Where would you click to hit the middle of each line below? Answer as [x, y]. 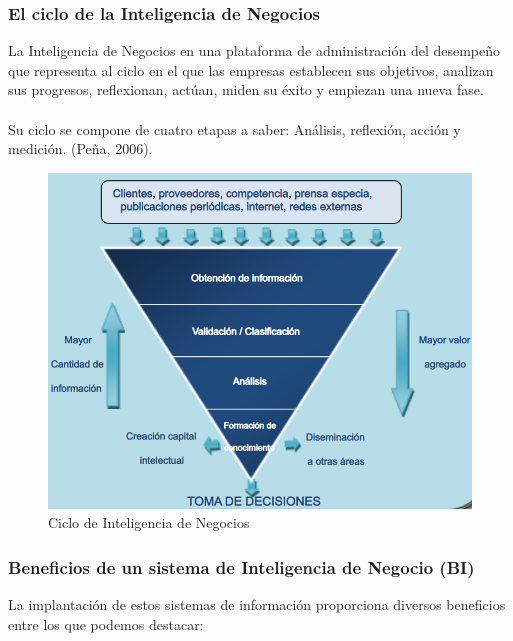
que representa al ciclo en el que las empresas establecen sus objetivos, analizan [251, 69]
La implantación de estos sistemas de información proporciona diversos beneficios [257, 604]
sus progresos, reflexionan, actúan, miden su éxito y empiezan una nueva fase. [246, 89]
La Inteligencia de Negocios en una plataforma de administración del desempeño [254, 50]
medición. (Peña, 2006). [80, 148]
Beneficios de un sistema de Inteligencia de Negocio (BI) [241, 566]
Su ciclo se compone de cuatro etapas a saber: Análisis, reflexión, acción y [234, 128]
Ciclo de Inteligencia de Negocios [149, 522]
